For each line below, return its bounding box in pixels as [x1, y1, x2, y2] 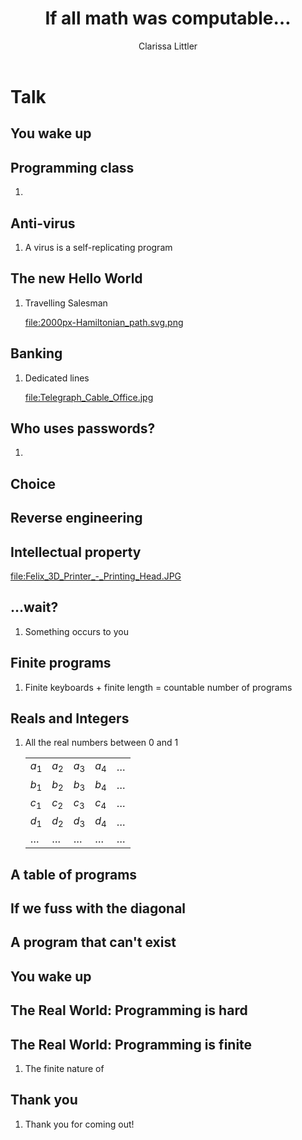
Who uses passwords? [10, 420, 156, 437]
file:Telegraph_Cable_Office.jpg [24, 391, 154, 403]
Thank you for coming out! [24, 1118, 135, 1130]
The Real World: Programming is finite [10, 1036, 253, 1053]
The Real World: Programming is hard [10, 1002, 248, 1019]
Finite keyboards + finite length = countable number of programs [24, 681, 293, 693]
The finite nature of [24, 1062, 105, 1074]
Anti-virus [10, 215, 76, 232]
